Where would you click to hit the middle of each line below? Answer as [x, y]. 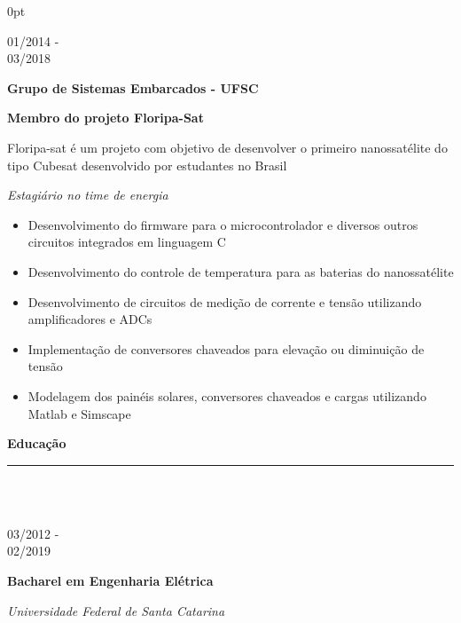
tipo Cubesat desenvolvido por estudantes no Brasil [147, 165]
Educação [37, 443]
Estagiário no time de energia [88, 195]
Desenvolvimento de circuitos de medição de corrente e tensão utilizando [225, 301]
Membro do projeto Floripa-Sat [105, 118]
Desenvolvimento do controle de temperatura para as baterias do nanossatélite [241, 271]
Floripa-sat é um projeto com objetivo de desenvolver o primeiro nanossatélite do [227, 147]
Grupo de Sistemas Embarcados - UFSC [133, 87]
